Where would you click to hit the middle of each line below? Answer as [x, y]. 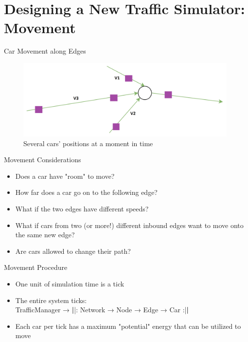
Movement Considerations [43, 160]
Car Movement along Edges [45, 51]
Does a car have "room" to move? [65, 176]
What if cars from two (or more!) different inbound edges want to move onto [129, 225]
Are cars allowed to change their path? [73, 251]
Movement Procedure [36, 267]
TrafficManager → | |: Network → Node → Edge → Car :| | [102, 310]
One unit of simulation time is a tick [70, 284]
